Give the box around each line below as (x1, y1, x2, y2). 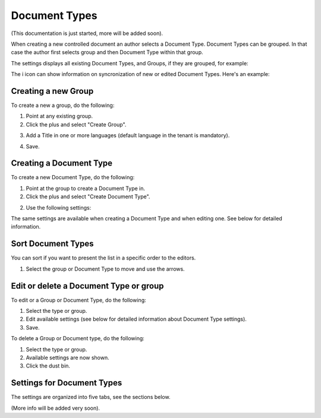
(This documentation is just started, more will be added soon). (11, 30, 163, 37)
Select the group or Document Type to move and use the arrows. (26, 265, 185, 273)
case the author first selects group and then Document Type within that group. (11, 49, 203, 56)
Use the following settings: (26, 204, 92, 211)
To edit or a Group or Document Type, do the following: (11, 296, 147, 303)
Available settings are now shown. (26, 354, 109, 361)
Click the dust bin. (26, 362, 71, 369)
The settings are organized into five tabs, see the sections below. (11, 394, 171, 401)
